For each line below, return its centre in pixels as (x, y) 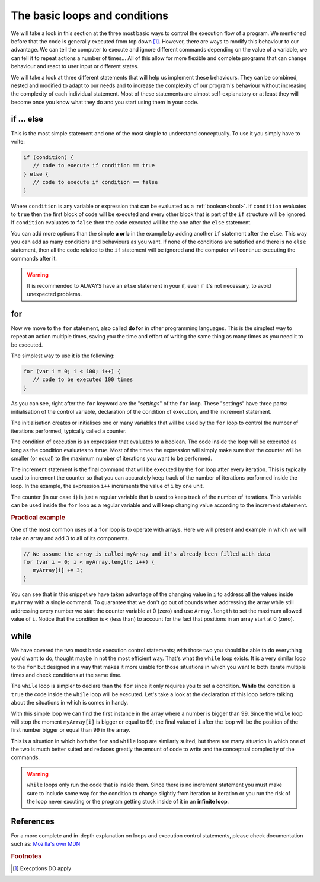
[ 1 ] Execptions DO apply (42, 868)
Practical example (38, 518)
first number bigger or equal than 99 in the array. (71, 730)
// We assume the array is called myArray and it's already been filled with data (147, 554)
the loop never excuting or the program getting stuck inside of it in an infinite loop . (128, 802)
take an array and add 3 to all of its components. (70, 538)
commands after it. (34, 258)
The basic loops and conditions (90, 15)
